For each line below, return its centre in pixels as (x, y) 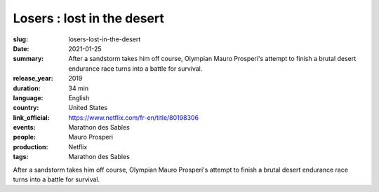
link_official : (31, 117)
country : (26, 108)
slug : (20, 39)
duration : (27, 88)
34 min (79, 88)
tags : (21, 157)
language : (28, 97)
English (79, 97)
